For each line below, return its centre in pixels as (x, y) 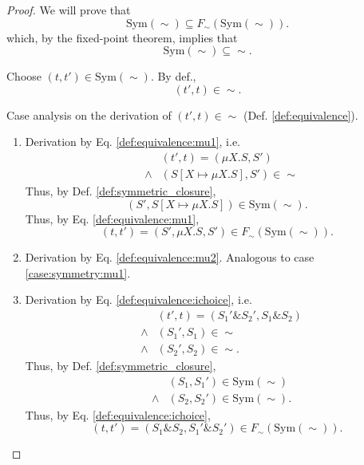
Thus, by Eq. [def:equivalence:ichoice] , (118, 414)
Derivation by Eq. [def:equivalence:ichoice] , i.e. (138, 299)
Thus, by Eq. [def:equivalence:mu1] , (112, 218)
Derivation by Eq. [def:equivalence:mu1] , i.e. (133, 142)
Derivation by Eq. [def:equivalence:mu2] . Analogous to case (170, 257)
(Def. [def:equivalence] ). (301, 114)
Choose (24, 76)
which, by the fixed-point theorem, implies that (122, 37)
